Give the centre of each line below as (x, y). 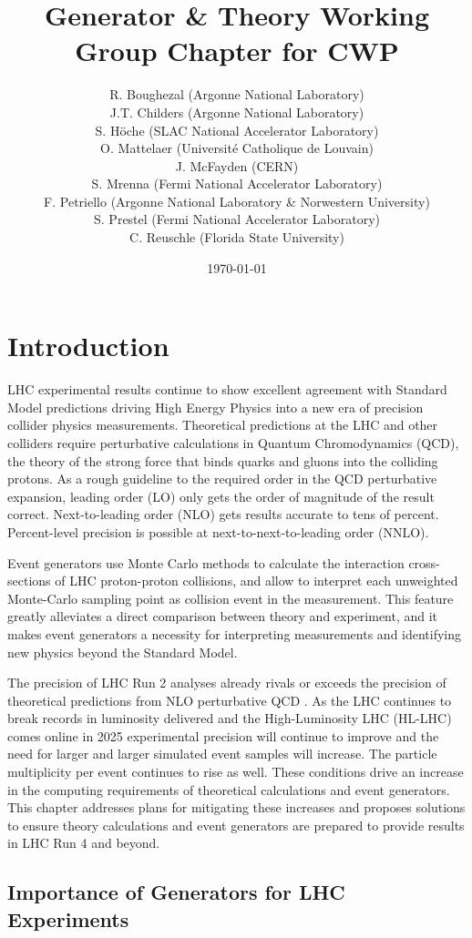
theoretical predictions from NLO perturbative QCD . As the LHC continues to (230, 700)
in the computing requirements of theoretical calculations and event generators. (229, 789)
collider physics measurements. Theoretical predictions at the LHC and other (223, 425)
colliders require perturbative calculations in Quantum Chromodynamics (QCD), (233, 442)
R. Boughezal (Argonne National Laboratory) (237, 94)
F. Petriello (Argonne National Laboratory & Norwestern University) (237, 201)
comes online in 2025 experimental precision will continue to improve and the (223, 735)
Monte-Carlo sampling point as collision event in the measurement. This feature (231, 598)
